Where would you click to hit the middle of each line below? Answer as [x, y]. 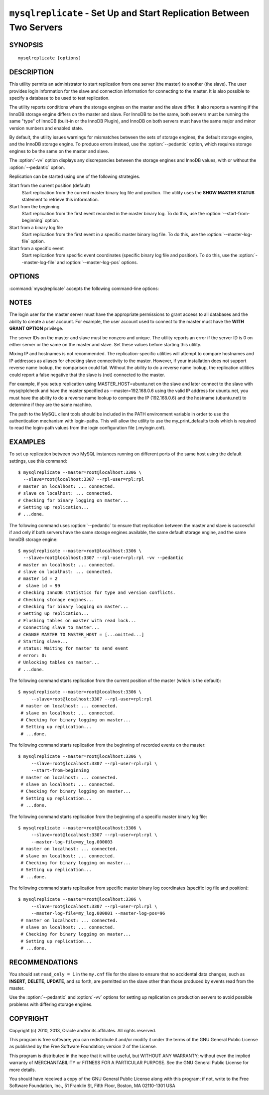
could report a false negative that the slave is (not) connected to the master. [87, 375]
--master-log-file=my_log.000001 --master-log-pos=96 [98, 913]
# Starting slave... [43, 641]
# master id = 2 [38, 579]
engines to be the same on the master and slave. [59, 151]
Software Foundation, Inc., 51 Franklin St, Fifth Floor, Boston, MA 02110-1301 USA [92, 1086]
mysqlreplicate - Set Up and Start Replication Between [129, 13]
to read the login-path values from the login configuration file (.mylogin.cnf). [87, 428]
